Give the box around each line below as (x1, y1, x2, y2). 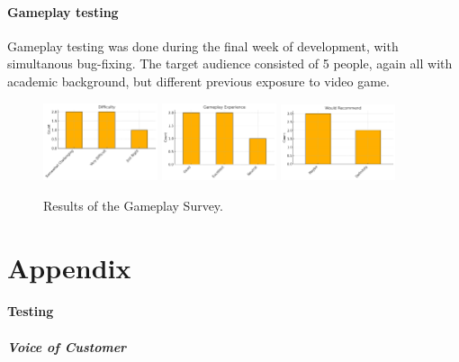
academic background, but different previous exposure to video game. (7, 71, 390, 90)
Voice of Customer (7, 337, 127, 356)
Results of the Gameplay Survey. (43, 195, 223, 214)
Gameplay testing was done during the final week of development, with (7, 36, 399, 55)
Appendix (7, 249, 131, 285)
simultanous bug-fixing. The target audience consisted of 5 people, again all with (7, 54, 453, 73)
